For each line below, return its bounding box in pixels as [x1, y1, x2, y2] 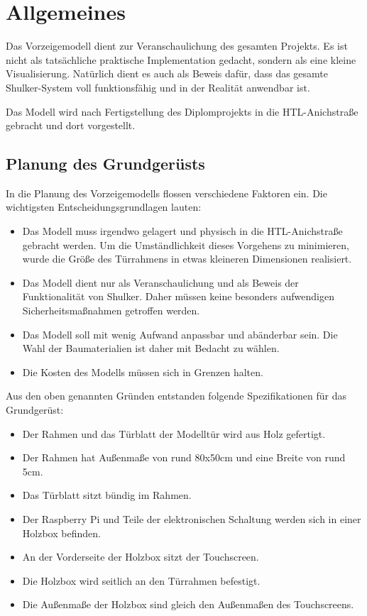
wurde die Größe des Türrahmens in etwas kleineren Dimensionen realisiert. [22, 251, 352, 266]
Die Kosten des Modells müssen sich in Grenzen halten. [22, 364, 263, 379]
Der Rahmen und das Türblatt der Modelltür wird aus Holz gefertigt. [22, 426, 326, 441]
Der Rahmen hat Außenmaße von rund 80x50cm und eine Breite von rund [22, 450, 346, 465]
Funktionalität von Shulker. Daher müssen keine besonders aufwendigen [22, 289, 334, 304]
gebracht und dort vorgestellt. [6, 118, 136, 133]
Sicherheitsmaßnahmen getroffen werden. [22, 303, 200, 318]
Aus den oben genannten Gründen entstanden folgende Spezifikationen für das [6, 388, 346, 403]
